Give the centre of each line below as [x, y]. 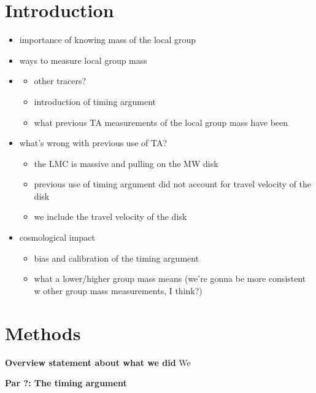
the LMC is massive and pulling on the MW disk [126, 163]
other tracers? [60, 81]
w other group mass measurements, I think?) [118, 290]
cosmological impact [57, 237]
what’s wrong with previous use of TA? [93, 143]
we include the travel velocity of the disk [110, 216]
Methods [43, 333]
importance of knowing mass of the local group [108, 40]
